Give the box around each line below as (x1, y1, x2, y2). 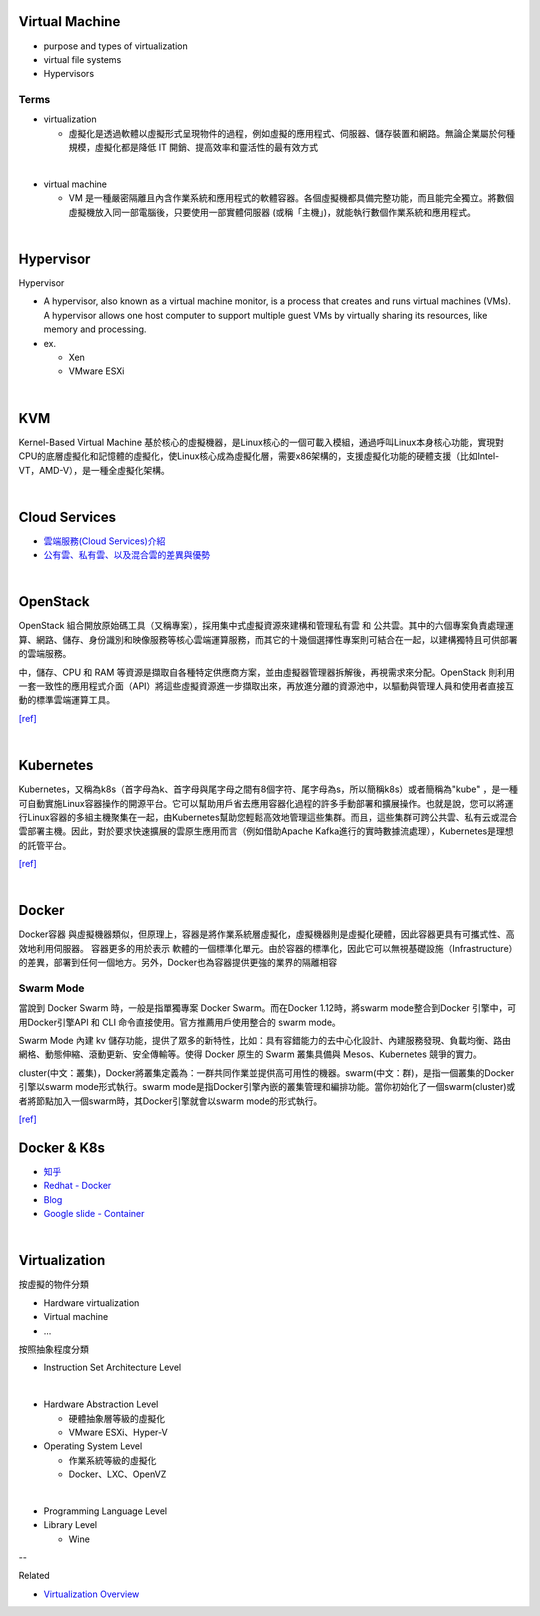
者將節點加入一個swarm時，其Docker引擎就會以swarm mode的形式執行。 (18, 1095, 323, 1107)
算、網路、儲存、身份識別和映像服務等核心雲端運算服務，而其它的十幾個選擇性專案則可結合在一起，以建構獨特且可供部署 (18, 633, 518, 645)
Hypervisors (43, 68, 95, 80)
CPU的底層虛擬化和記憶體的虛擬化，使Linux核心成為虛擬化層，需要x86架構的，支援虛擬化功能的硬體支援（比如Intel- (18, 450, 500, 462)
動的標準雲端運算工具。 (18, 694, 115, 706)
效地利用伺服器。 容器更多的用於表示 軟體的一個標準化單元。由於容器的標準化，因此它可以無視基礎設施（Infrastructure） (18, 942, 518, 954)
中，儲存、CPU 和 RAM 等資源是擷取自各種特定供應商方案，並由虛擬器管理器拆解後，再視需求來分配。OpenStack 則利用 (18, 666, 515, 678)
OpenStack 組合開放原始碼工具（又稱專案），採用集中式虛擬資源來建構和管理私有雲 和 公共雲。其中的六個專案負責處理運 (18, 620, 514, 632)
